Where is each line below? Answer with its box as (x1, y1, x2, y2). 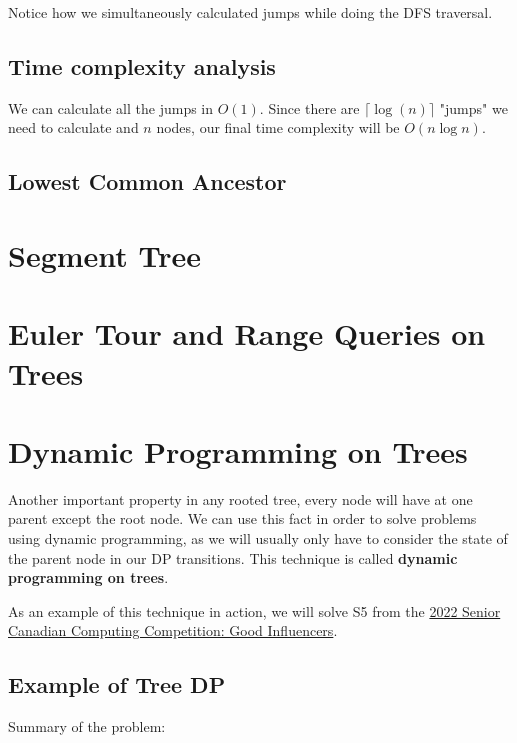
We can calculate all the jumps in (8, 97, 214, 118)
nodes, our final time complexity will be (156, 117, 400, 138)
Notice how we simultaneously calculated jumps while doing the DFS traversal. (8, 2, 493, 22)
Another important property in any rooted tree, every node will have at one (8, 488, 473, 509)
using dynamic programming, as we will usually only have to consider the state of (8, 528, 508, 549)
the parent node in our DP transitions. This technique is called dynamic (8, 547, 458, 568)
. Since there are (259, 97, 360, 118)
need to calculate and (8, 117, 139, 138)
